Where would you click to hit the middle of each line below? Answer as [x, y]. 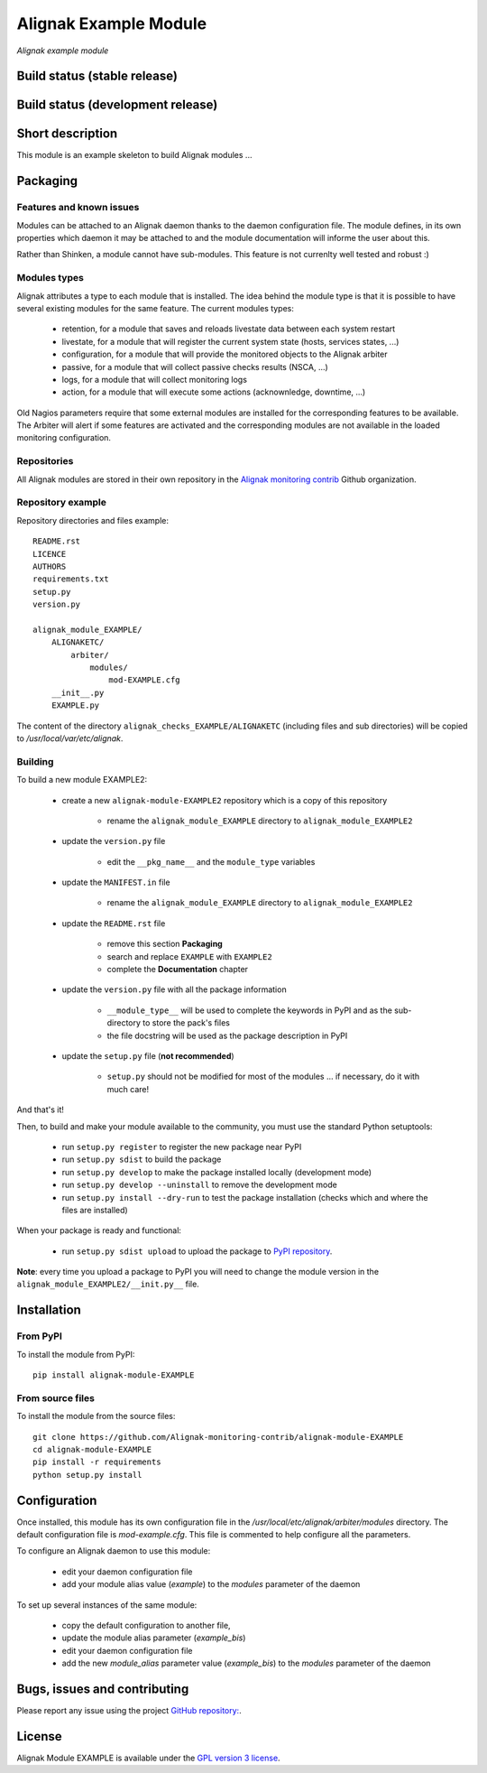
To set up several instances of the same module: [107, 1605]
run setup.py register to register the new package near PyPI [182, 1146]
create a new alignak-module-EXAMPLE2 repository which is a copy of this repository [225, 800]
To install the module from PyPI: [76, 1354]
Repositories [45, 461]
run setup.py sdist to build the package [142, 1159]
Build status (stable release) [97, 76]
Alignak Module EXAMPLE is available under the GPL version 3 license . [148, 1758]
